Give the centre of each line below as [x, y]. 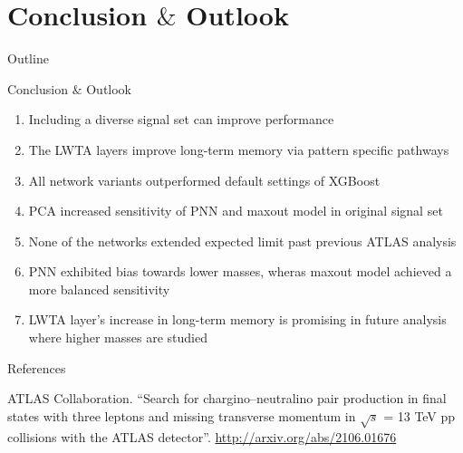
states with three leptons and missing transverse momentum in [182, 415]
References [37, 367]
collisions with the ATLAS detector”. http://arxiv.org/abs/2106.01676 [202, 436]
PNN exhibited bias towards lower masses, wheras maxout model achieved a [240, 271]
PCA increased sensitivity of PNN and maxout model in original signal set [236, 211]
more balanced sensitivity [99, 289]
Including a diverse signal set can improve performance [181, 119]
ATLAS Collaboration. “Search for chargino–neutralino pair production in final [227, 398]
